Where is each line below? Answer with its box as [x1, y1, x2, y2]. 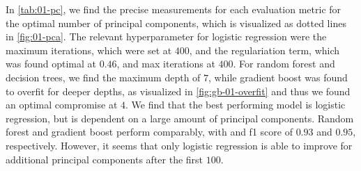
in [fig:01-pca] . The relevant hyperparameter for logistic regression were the [6, 29, 327, 44]
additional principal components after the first [6, 152, 203, 166]
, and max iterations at [116, 56, 215, 71]
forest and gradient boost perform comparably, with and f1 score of [6, 124, 293, 139]
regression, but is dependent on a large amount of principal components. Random [6, 111, 354, 125]
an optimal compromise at [6, 97, 118, 112]
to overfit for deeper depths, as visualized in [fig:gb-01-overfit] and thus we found [6, 83, 351, 98]
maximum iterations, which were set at [6, 42, 172, 57]
